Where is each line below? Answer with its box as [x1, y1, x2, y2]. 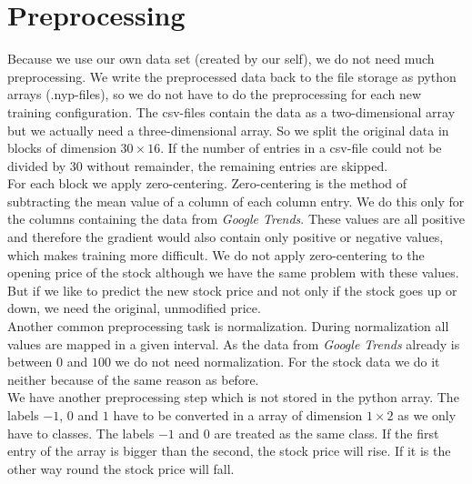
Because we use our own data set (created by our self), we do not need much [7, 49, 435, 68]
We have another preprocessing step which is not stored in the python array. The [7, 388, 459, 407]
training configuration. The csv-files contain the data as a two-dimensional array [7, 102, 456, 121]
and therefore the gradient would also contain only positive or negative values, [7, 227, 444, 247]
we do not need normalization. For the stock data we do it [115, 352, 440, 371]
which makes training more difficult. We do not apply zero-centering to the [7, 245, 425, 264]
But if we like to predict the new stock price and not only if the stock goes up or [7, 280, 457, 299]
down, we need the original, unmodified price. [7, 298, 261, 318]
